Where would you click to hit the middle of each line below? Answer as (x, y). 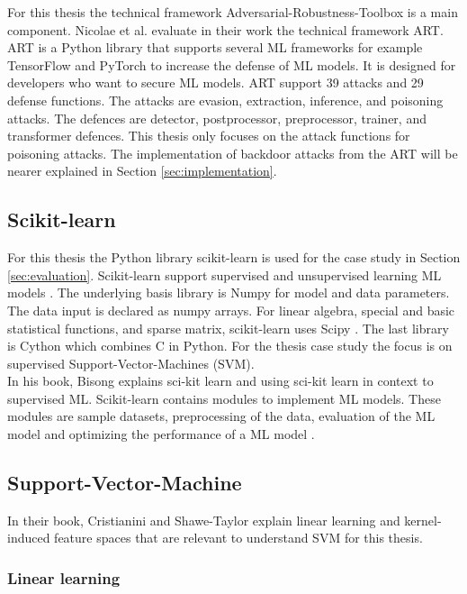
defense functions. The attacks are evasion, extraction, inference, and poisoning (225, 100)
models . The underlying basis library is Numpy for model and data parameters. (229, 292)
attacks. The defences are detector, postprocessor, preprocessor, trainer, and (217, 118)
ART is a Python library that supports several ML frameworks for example (215, 47)
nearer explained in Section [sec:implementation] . (142, 171)
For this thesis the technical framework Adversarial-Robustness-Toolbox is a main (233, 12)
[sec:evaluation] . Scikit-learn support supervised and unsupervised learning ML (225, 274)
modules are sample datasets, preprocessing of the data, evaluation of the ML (221, 416)
